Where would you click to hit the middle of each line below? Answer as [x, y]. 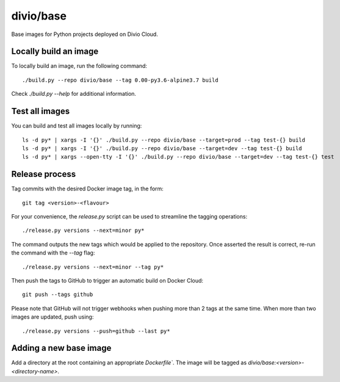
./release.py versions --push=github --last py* [96, 331]
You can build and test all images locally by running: [77, 126]
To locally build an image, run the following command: [79, 66]
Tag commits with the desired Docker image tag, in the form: [88, 189]
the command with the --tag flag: [53, 253]
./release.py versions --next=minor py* [83, 231]
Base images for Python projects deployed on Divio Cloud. [85, 34]
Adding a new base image [61, 348]
